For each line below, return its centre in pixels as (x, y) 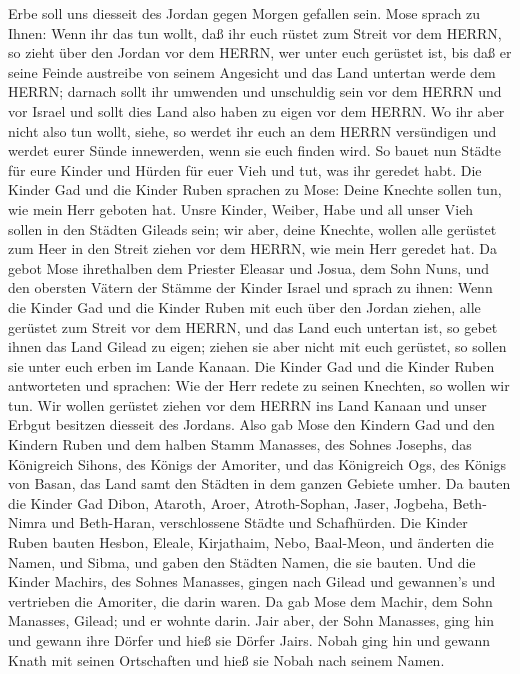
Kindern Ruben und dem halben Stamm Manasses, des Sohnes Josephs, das (240, 444)
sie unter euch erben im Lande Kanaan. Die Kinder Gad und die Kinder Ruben (251, 365)
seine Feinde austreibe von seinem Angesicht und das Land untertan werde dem (252, 71)
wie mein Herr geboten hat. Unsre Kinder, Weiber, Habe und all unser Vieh (241, 208)
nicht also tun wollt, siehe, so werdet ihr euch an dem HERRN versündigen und (252, 130)
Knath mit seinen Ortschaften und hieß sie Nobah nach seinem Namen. (226, 659)
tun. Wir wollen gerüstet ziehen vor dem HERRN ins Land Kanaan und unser (247, 404)
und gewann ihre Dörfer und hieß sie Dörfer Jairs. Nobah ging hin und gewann (249, 640)
